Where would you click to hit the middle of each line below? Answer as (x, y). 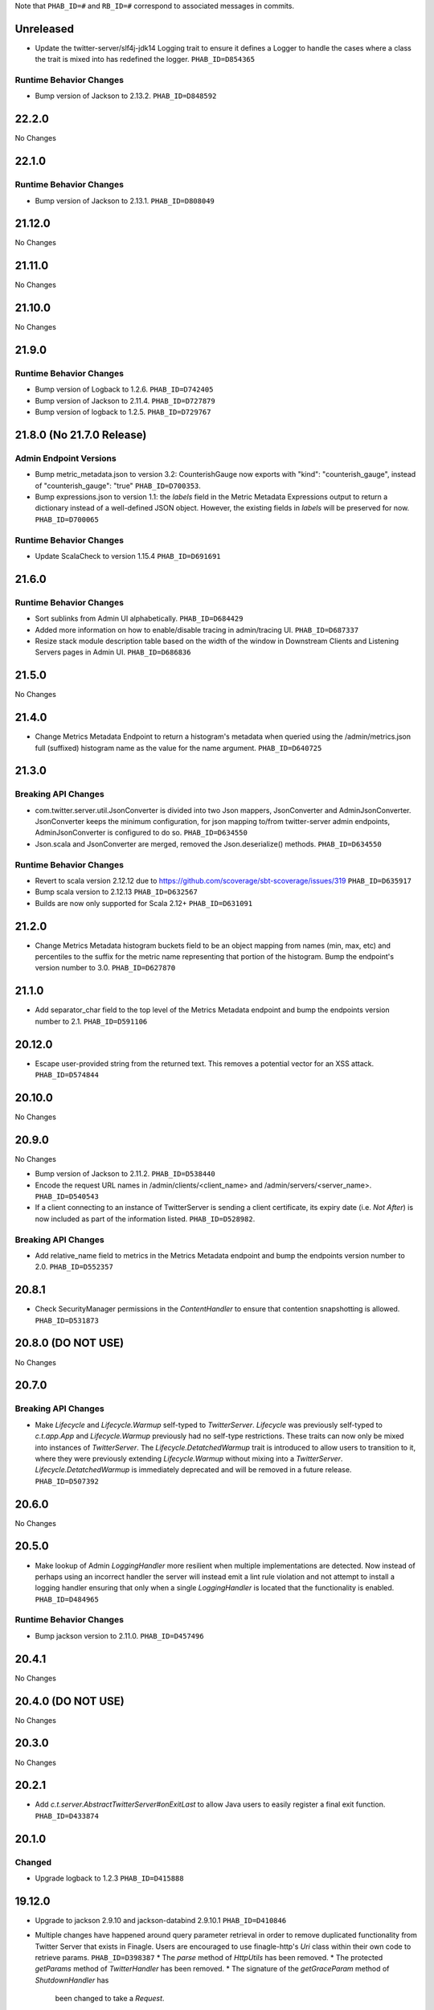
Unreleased (45, 29)
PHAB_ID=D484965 (67, 1599)
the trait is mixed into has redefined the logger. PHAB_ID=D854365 (145, 59)
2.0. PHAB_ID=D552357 (74, 1267)
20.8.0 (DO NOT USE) (70, 1343)
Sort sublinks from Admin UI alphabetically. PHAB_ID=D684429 (139, 618)
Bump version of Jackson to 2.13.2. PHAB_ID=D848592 (126, 96)
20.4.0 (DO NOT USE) (70, 1701)
